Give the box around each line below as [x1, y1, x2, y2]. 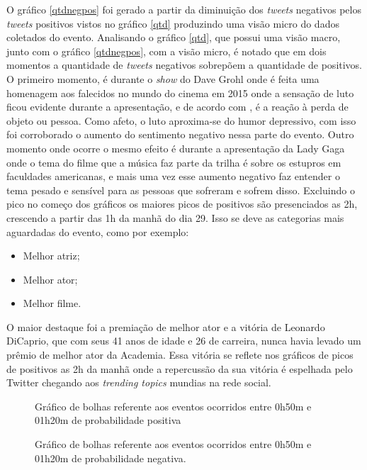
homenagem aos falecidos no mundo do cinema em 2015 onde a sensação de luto [6, 85, 354, 100]
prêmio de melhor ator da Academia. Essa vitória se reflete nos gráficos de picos [6, 347, 354, 362]
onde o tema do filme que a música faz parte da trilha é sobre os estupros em [6, 155, 341, 169]
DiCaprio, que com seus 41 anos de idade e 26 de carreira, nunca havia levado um [6, 333, 361, 348]
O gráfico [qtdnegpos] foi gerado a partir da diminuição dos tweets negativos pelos [6, 2, 361, 16]
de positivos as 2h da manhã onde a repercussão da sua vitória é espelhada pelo [6, 361, 353, 376]
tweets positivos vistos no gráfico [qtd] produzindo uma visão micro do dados [6, 16, 339, 30]
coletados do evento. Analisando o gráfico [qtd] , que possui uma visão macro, [6, 30, 341, 45]
